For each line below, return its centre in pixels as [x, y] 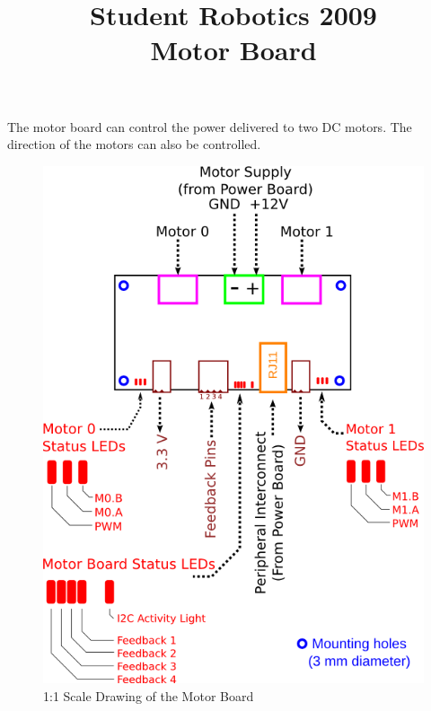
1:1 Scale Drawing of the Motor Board [149, 695]
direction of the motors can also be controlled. [134, 144]
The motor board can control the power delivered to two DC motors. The [210, 126]
